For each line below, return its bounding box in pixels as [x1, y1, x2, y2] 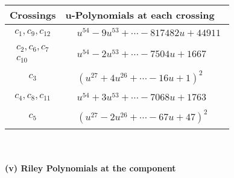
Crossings [10, 8, 56, 22]
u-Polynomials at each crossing [65, 8, 215, 22]
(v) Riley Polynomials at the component [5, 161, 176, 174]
